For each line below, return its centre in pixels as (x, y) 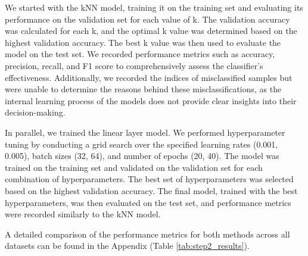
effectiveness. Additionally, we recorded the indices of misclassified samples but (149, 77)
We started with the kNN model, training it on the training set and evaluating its (154, 7)
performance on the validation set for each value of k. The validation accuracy (147, 19)
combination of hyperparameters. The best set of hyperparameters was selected (149, 179)
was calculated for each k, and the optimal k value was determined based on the (151, 31)
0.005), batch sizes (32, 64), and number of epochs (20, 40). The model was (142, 156)
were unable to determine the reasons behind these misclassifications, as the (143, 89)
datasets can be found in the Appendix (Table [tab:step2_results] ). (127, 246)
